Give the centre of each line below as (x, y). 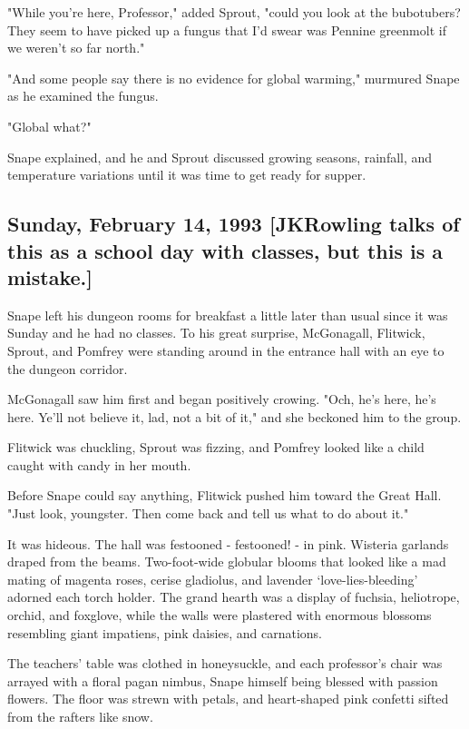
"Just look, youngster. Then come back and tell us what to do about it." (208, 513)
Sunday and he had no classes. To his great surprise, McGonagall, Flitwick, (216, 333)
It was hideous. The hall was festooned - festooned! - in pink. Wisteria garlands (228, 543)
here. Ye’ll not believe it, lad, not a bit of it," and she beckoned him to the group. (234, 416)
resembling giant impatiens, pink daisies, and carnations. (165, 632)
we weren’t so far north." (76, 48)
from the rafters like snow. (80, 717)
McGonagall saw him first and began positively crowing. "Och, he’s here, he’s (222, 399)
